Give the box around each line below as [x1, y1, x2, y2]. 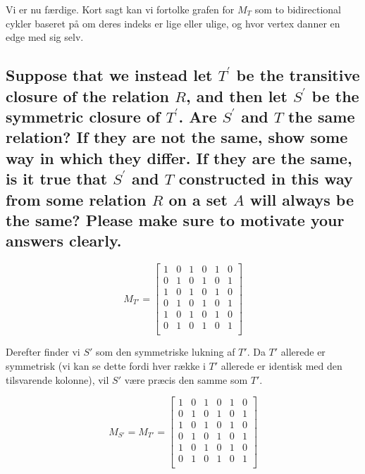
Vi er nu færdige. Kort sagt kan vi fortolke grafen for [6, 2, 235, 16]
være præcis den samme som [124, 372, 248, 387]
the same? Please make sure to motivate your [6, 208, 345, 230]
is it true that [6, 168, 108, 189]
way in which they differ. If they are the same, [6, 146, 352, 168]
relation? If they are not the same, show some [6, 126, 348, 148]
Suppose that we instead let [6, 64, 213, 86]
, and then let [185, 85, 287, 106]
